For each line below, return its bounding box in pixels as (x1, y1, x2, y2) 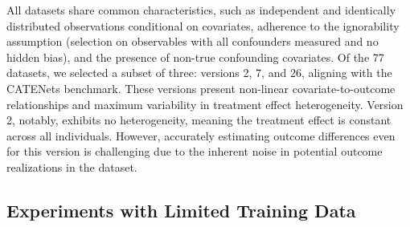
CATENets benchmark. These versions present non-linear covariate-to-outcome (6, 79, 396, 96)
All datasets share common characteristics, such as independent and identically (6, 2, 396, 18)
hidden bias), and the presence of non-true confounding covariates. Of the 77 (6, 48, 384, 65)
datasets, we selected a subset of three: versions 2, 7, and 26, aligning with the (6, 64, 392, 81)
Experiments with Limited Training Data (6, 197, 356, 222)
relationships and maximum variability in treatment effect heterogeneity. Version (6, 95, 404, 112)
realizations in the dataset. (6, 158, 137, 175)
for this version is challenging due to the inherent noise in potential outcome (6, 143, 383, 160)
